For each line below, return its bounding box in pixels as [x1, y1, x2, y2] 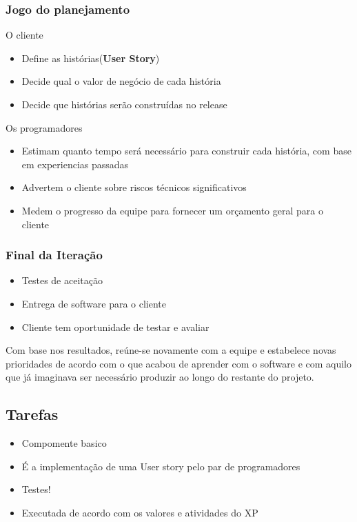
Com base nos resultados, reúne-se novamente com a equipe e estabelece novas [6, 343, 336, 357]
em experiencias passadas [21, 157, 129, 171]
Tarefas [6, 403, 59, 425]
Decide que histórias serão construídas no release [21, 97, 227, 111]
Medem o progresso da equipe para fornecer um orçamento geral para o [21, 203, 323, 217]
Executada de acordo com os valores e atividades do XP [21, 505, 258, 519]
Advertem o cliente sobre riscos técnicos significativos [21, 180, 247, 194]
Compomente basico [21, 436, 107, 450]
